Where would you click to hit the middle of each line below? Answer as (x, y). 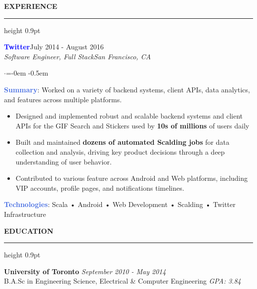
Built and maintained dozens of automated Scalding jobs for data (122, 142)
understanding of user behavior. (64, 161)
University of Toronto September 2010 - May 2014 (85, 271)
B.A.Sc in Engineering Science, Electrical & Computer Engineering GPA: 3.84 (123, 281)
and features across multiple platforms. (63, 99)
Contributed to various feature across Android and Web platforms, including (132, 178)
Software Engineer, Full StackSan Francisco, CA (78, 56)
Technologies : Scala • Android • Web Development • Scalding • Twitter (120, 204)
